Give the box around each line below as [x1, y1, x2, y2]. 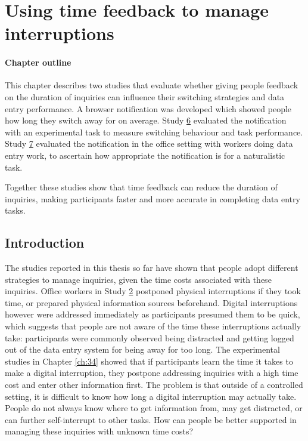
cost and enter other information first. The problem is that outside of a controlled [5, 378, 303, 391]
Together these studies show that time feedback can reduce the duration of [5, 181, 278, 193]
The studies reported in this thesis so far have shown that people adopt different [5, 261, 298, 274]
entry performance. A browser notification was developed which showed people [5, 102, 292, 115]
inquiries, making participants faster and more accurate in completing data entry [5, 192, 300, 205]
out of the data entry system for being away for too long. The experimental [5, 343, 280, 356]
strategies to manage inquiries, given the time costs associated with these [5, 273, 272, 285]
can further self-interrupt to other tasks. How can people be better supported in [5, 413, 297, 425]
